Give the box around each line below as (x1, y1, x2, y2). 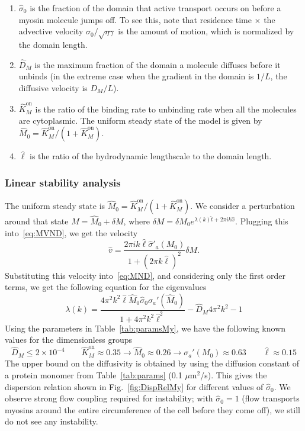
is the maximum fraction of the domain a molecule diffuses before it (34, 58, 281, 70)
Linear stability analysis (5, 175, 121, 189)
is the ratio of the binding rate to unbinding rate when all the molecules (35, 102, 297, 115)
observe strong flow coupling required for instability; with (5, 392, 213, 404)
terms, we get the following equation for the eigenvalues (5, 281, 207, 293)
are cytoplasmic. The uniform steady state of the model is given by (18, 114, 262, 126)
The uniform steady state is (5, 200, 105, 212)
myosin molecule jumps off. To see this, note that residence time (18, 13, 252, 25)
